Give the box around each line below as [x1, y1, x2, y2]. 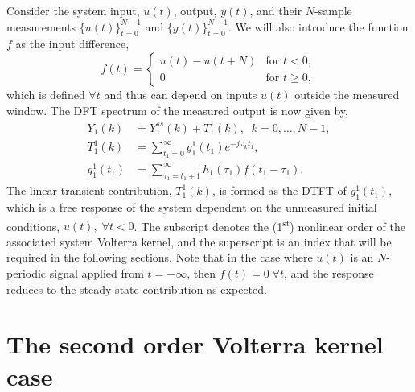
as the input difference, [15, 35, 129, 52]
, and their [249, 2, 302, 19]
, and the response [284, 265, 374, 281]
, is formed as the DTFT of [212, 182, 347, 199]
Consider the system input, [6, 2, 140, 19]
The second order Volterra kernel [6, 328, 384, 361]
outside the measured [294, 85, 400, 102]
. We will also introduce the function [228, 18, 409, 35]
